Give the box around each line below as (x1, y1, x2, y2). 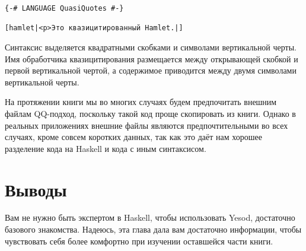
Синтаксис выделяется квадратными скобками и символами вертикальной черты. (5, 40, 297, 53)
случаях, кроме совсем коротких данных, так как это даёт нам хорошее (5, 131, 262, 143)
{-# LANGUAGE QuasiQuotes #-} (5, 4, 124, 12)
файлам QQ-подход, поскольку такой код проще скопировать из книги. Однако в (5, 107, 296, 119)
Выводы (5, 177, 67, 201)
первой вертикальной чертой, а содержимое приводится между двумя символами (5, 64, 297, 77)
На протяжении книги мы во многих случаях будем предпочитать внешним (5, 96, 277, 108)
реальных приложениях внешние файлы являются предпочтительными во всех (5, 119, 288, 131)
